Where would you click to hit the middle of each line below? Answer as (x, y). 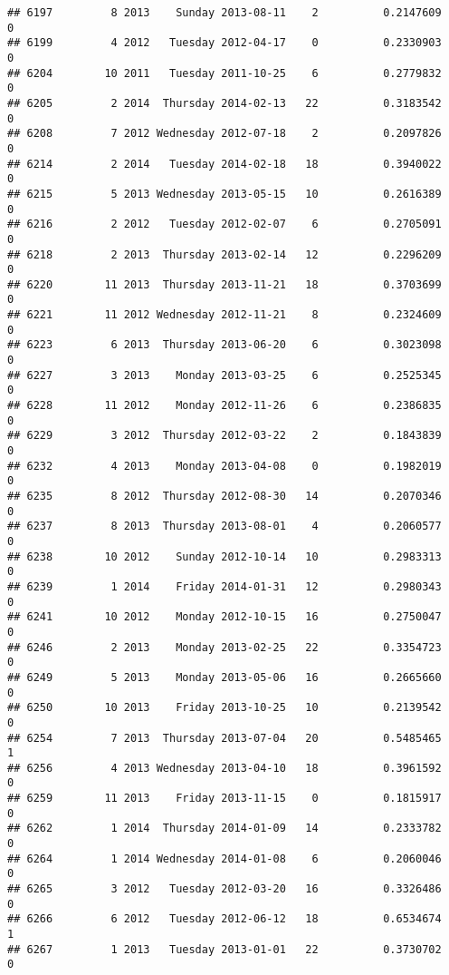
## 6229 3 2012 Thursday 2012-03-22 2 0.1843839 (224, 436)
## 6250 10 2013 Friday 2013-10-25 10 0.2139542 (224, 708)
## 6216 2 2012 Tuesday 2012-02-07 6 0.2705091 (224, 224)
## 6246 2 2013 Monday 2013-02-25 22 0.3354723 (224, 647)
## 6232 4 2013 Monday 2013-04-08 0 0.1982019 (224, 466)
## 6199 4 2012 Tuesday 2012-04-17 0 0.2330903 (224, 43)
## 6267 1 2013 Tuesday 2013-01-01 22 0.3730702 (224, 949)
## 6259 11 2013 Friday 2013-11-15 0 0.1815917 (224, 799)
